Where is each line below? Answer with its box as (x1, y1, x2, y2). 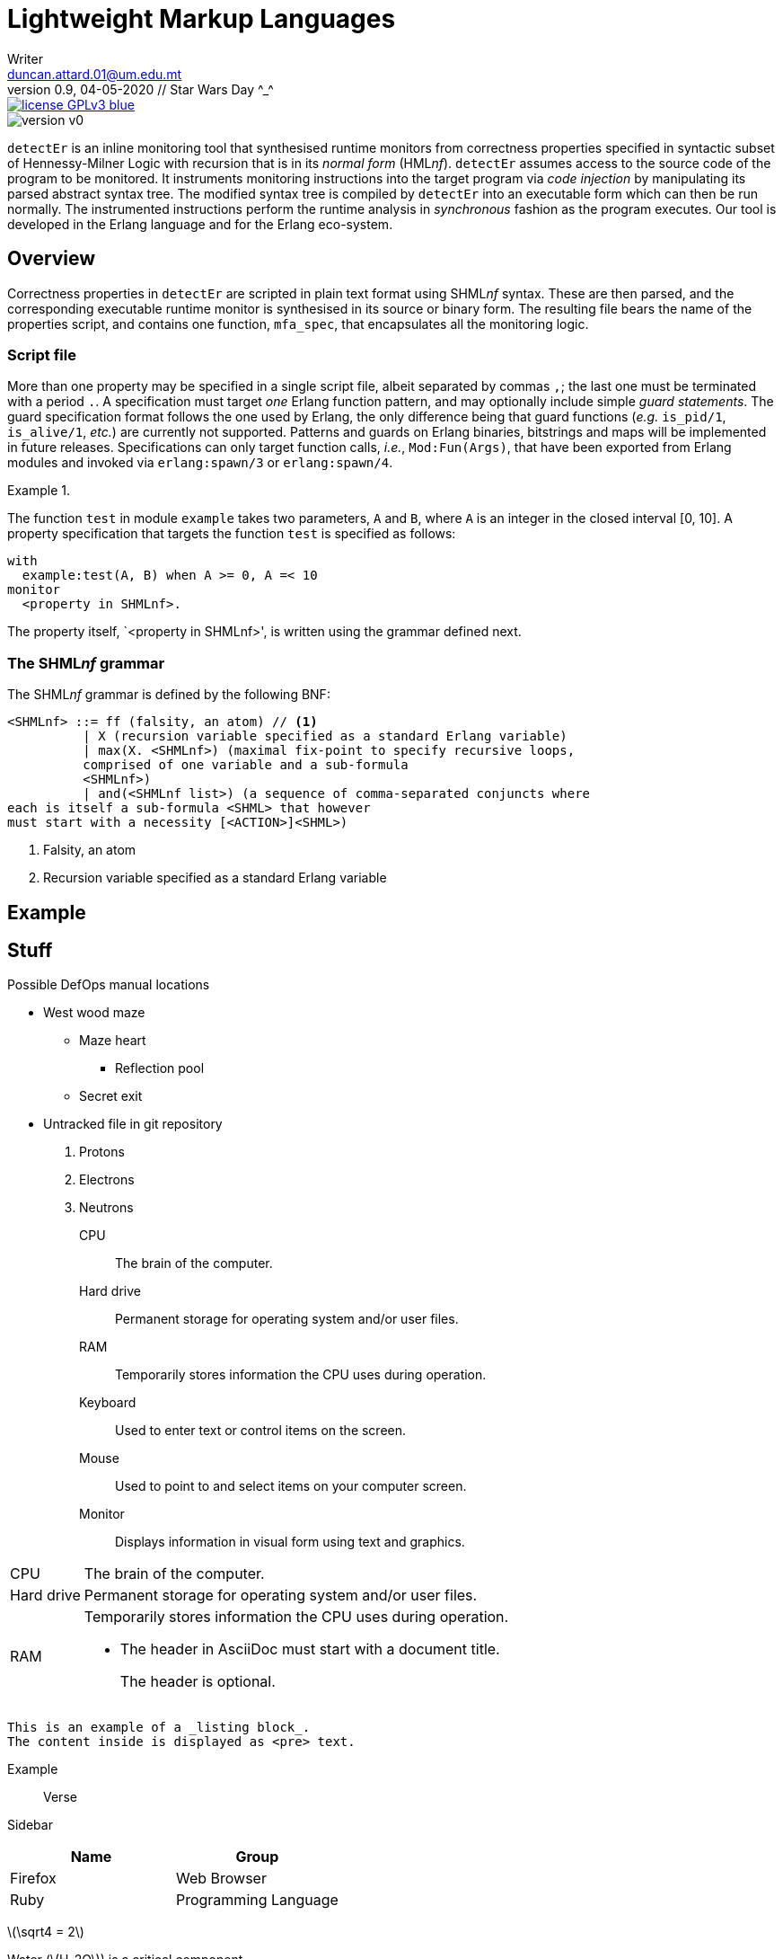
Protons (79, 1144, 125, 1160)
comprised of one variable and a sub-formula (83, 758, 409, 773)
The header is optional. (119, 1672, 276, 1691)
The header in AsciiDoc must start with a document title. (119, 1640, 500, 1659)
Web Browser (175, 1869, 267, 1888)
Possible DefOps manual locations (7, 977, 210, 993)
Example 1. (7, 483, 70, 499)
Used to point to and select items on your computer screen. (115, 1478, 467, 1494)
